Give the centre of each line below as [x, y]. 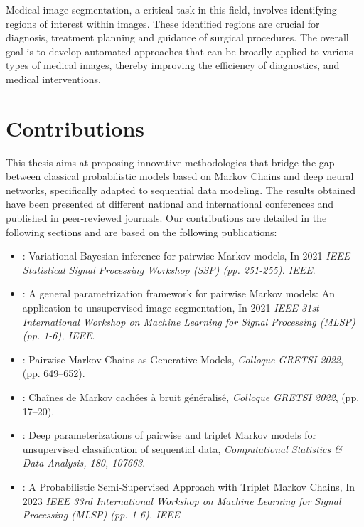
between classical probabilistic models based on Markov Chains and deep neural [180, 176]
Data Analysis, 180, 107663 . [84, 463]
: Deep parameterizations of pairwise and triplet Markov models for [170, 435]
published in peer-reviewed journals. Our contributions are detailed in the [166, 218]
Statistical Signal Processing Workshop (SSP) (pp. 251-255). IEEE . [169, 269]
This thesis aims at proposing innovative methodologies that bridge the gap [170, 162]
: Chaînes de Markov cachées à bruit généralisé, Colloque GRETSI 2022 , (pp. [191, 397]
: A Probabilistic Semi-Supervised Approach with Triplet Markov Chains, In [189, 486]
